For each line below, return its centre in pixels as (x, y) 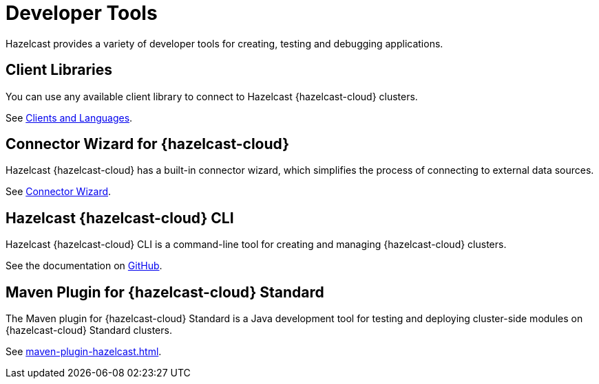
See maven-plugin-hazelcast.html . (84, 352)
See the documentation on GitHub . (84, 266)
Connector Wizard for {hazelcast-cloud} (148, 144)
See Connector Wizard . (59, 192)
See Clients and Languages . (69, 117)
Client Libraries (59, 70)
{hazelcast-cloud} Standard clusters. (89, 330)
